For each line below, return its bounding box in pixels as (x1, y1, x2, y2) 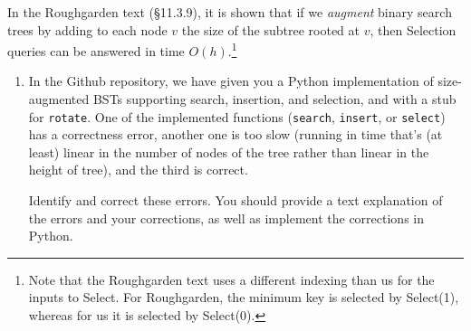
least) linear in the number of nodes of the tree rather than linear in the (28, 142, 429, 161)
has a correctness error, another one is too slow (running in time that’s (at (28, 125, 443, 144)
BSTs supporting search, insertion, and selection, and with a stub (92, 90, 457, 109)
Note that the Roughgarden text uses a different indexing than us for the (28, 270, 435, 288)
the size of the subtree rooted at (181, 20, 360, 39)
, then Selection (370, 20, 457, 39)
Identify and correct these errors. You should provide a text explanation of (28, 191, 443, 210)
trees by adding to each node (7, 20, 168, 39)
